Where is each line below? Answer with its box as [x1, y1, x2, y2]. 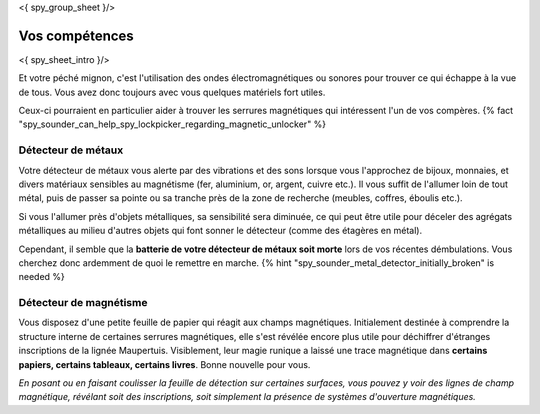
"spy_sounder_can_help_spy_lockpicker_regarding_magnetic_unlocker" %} [18, 118, 327, 130]
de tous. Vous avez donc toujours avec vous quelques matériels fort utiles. [18, 86, 326, 98]
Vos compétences [18, 27, 134, 44]
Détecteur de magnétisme [18, 296, 148, 310]
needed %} [18, 271, 65, 283]
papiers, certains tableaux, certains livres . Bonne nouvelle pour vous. [18, 358, 311, 370]
